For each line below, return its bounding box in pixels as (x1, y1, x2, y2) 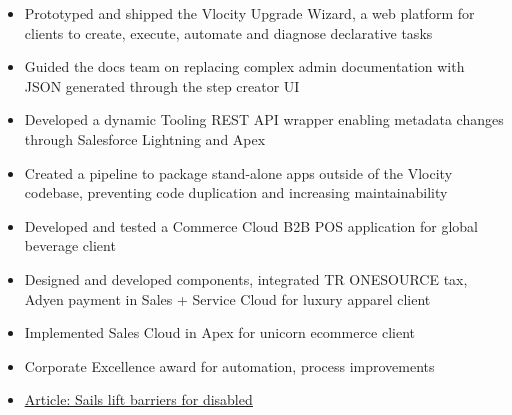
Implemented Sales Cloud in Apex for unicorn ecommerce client (24, 322, 416, 343)
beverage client (24, 235, 116, 256)
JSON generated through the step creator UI (24, 75, 300, 96)
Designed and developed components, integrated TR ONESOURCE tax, (24, 268, 468, 289)
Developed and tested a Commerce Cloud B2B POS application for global (24, 215, 479, 236)
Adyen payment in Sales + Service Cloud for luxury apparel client (24, 288, 431, 309)
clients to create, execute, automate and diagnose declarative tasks (24, 22, 433, 43)
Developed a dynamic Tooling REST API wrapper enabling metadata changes (24, 109, 504, 130)
